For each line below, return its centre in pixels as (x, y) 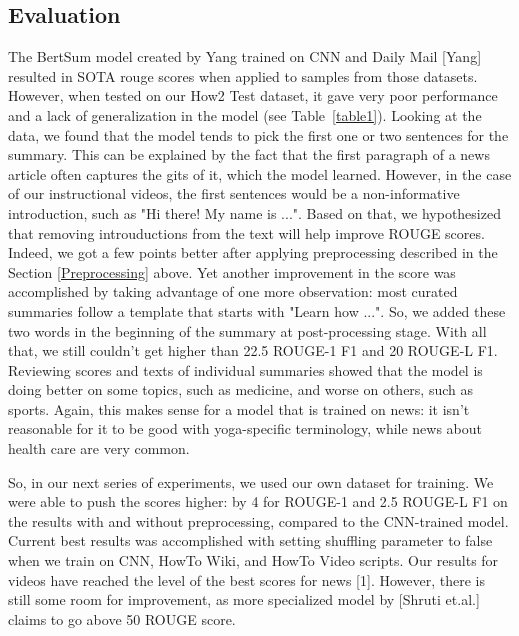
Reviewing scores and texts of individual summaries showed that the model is (245, 369)
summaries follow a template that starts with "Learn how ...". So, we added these (257, 310)
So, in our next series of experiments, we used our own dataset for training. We (251, 481)
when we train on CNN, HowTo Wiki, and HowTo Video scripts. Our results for (253, 560)
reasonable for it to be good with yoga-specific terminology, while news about (245, 428)
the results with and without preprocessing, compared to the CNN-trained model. (258, 520)
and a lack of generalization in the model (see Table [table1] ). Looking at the (245, 114)
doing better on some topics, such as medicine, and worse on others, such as (241, 389)
